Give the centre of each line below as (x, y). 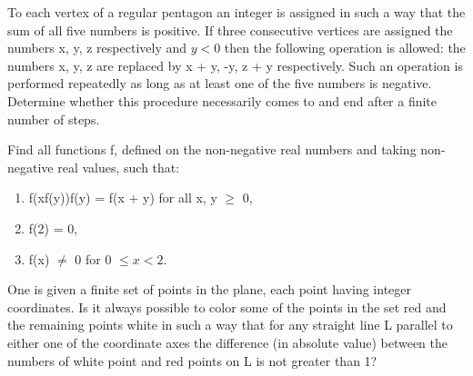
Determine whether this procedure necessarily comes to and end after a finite (222, 100)
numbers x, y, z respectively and (97, 48)
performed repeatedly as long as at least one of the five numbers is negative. (220, 83)
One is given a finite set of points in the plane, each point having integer (209, 289)
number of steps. (54, 119)
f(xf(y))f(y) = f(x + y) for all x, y (123, 198)
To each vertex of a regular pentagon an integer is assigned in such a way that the (236, 12)
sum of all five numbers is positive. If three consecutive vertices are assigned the (230, 30)
